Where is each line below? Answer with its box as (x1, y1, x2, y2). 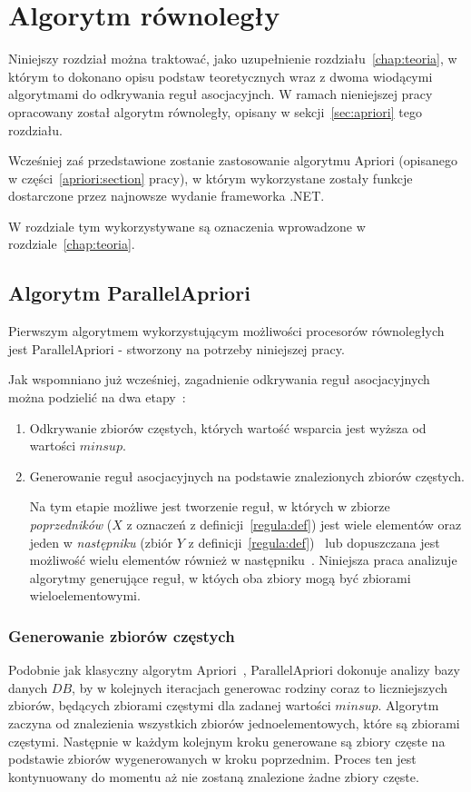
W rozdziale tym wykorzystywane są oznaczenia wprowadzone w (8, 216, 366, 235)
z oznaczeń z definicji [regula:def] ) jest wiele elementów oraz (126, 515, 462, 534)
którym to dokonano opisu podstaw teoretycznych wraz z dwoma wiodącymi (8, 66, 433, 85)
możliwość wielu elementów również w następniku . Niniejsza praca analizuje (29, 550, 457, 569)
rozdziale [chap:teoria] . (8, 234, 135, 253)
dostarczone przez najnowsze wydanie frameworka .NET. (8, 186, 325, 205)
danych (8, 678, 48, 697)
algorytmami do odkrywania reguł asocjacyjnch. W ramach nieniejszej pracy (8, 84, 433, 104)
